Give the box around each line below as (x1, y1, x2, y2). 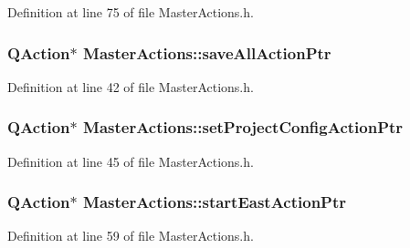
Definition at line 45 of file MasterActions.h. (7, 151, 254, 170)
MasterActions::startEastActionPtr (83, 191, 347, 213)
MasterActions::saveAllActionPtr (83, 41, 331, 64)
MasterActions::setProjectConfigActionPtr (83, 116, 404, 139)
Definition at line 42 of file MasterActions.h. (7, 77, 254, 96)
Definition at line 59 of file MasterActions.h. (7, 226, 254, 245)
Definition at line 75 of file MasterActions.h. (7, 3, 254, 21)
